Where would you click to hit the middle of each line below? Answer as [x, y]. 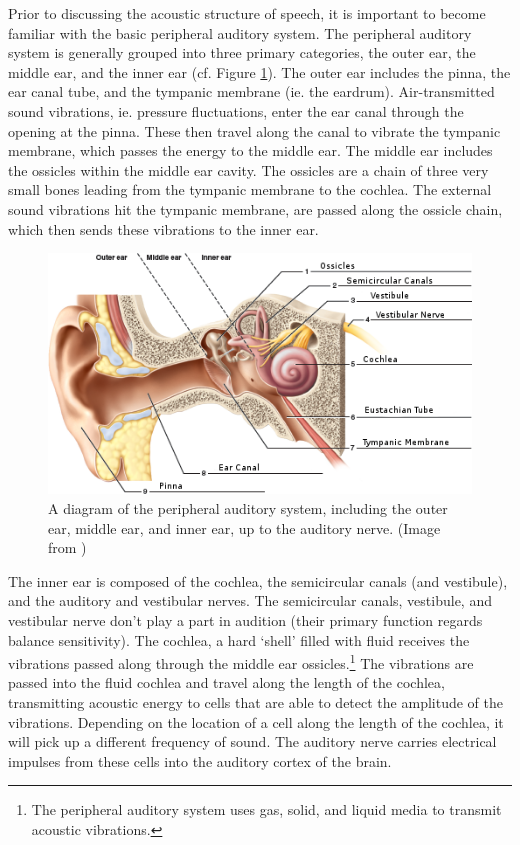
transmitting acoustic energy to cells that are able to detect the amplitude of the [255, 702]
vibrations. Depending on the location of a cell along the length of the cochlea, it [256, 721]
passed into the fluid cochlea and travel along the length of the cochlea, [226, 682]
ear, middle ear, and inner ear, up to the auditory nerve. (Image [244, 527]
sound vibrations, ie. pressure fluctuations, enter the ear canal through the [236, 110]
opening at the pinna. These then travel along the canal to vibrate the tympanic [254, 130]
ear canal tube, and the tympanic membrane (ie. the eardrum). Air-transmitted [251, 91]
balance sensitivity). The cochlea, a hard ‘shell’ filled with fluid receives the [239, 639]
